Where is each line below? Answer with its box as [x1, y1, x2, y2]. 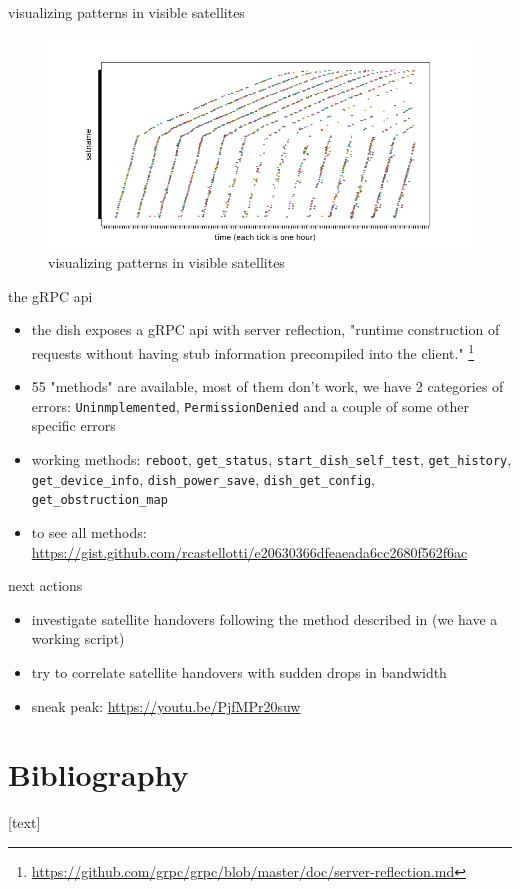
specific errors [31, 415, 116, 436]
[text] [8, 812, 41, 833]
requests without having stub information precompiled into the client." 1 [31, 339, 475, 363]
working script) [31, 628, 125, 649]
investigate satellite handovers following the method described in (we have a [31, 608, 498, 629]
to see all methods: [31, 522, 147, 543]
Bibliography [8, 754, 189, 795]
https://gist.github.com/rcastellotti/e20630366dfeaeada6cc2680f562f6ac [31, 541, 468, 562]
